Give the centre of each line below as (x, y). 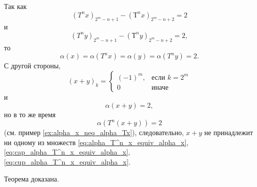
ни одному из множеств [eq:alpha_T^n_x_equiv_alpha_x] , (96, 142)
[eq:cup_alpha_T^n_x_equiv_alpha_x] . (67, 161)
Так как (15, 6)
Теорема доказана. (32, 178)
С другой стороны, (32, 66)
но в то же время (30, 114)
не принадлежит (229, 132)
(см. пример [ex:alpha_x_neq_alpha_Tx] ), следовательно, (94, 132)
